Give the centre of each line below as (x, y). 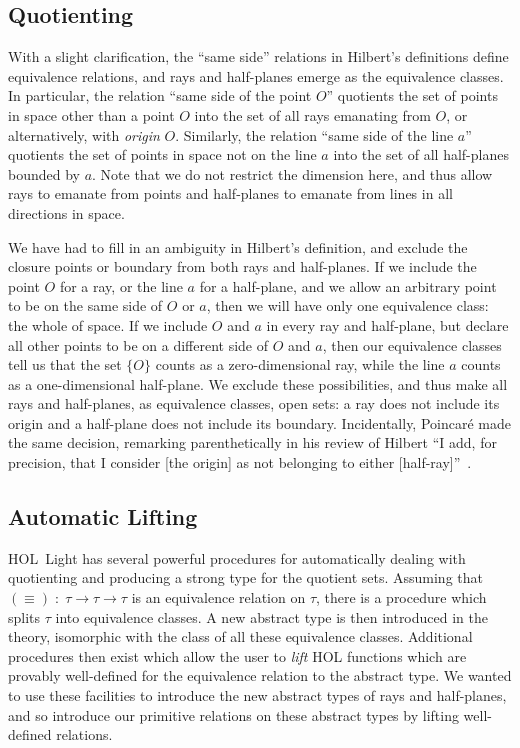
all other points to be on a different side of (138, 344)
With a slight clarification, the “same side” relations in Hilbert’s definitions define (258, 56)
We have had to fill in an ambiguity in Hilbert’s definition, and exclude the (238, 246)
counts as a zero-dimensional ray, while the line (300, 364)
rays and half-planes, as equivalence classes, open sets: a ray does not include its (254, 403)
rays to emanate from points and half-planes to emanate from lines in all (230, 193)
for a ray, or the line (121, 285)
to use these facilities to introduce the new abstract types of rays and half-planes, (257, 695)
